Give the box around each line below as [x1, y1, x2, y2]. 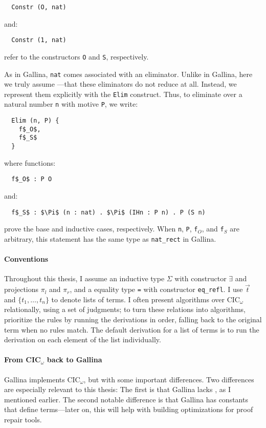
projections [4, 284, 39, 295]
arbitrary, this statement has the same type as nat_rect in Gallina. [4, 233, 216, 244]
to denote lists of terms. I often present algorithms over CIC [51, 294, 240, 304]
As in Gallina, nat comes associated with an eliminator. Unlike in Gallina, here [4, 68, 253, 79]
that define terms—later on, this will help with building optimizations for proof [4, 404, 253, 415]
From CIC [4, 354, 41, 365]
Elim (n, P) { [11, 117, 59, 125]
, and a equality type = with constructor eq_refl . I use [70, 284, 243, 295]
